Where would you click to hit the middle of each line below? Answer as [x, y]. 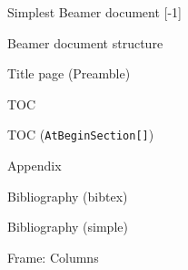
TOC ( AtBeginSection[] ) [81, 135]
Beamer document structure [85, 42]
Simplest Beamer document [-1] [95, 12]
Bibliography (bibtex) [68, 196]
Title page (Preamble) [69, 73]
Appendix [35, 166]
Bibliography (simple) [68, 227]
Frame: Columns [53, 257]
